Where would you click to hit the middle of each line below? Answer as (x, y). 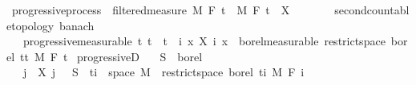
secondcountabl (372, 10)
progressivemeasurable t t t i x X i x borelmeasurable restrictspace (204, 41)
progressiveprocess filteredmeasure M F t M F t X (151, 10)
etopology (30, 25)
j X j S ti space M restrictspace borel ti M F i (164, 72)
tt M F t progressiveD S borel (111, 56)
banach (77, 25)
